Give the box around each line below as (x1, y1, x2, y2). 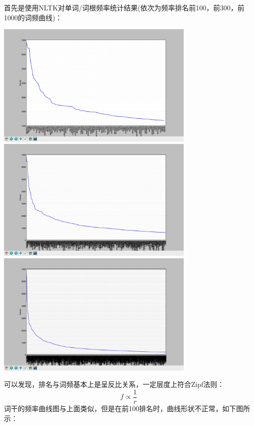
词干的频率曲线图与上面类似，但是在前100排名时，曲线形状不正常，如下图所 (4, 403, 250, 413)
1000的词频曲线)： (4, 12, 62, 22)
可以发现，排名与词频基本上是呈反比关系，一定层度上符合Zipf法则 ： (4, 379, 224, 389)
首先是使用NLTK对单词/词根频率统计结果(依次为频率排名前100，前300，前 (4, 2, 245, 12)
